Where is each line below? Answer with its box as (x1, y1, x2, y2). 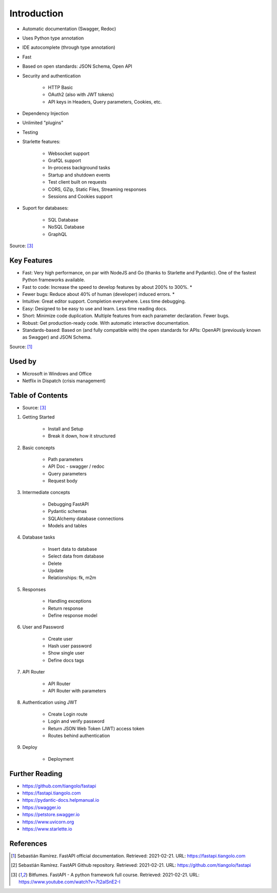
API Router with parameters (48, 688, 106, 694)
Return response (48, 605, 83, 611)
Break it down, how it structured (48, 433, 116, 439)
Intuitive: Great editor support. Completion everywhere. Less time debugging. (22, 298, 186, 305)
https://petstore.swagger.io (22, 811, 80, 818)
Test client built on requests (48, 179, 107, 185)
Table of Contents (9, 391, 68, 400)
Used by (9, 357, 37, 366)
